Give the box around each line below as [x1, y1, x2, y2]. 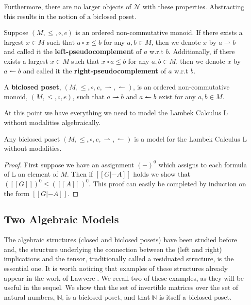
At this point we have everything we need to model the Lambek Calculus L [4, 108, 228, 118]
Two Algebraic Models [4, 212, 119, 227]
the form [4, 188, 30, 198]
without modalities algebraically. [4, 117, 100, 127]
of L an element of [4, 169, 58, 179]
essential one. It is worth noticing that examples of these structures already [4, 263, 228, 273]
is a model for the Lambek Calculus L [134, 133, 247, 144]
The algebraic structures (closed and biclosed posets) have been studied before [4, 234, 237, 245]
